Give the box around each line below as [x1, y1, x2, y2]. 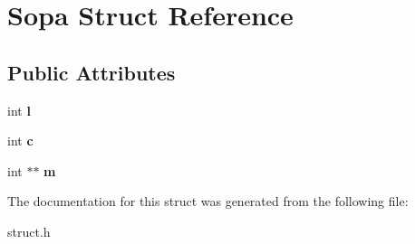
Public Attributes [7, 58, 176, 86]
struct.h [7, 221, 51, 240]
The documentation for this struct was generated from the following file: [7, 192, 409, 211]
